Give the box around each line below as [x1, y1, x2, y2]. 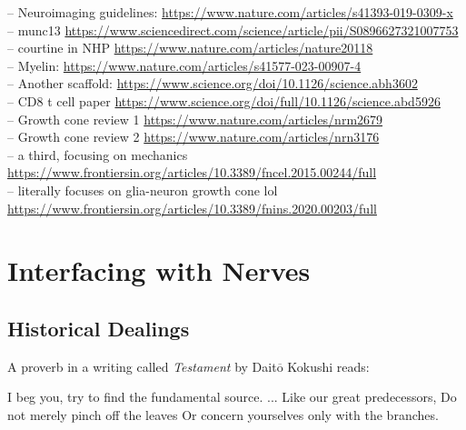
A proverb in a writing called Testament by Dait [7, 356, 277, 375]
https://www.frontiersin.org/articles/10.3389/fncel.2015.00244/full [7, 163, 377, 182]
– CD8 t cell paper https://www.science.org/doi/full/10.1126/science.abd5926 [7, 91, 441, 110]
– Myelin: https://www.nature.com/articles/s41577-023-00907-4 [7, 55, 362, 75]
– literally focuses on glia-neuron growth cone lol [7, 180, 278, 199]
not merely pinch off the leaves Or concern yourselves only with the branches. [7, 405, 439, 424]
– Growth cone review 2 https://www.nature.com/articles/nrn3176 [7, 127, 380, 146]
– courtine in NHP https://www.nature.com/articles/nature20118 [7, 38, 373, 57]
